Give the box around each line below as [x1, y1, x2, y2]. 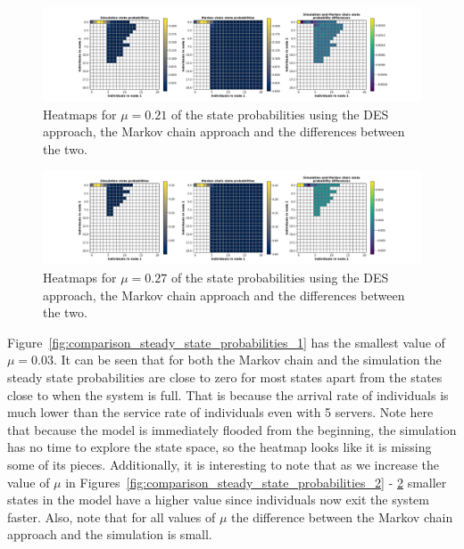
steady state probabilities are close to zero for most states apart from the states [7, 367, 443, 386]
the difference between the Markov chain [231, 507, 453, 526]
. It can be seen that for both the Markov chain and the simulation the [54, 350, 442, 369]
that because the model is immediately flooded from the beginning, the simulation [7, 420, 457, 438]
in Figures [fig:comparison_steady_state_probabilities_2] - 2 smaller [65, 472, 447, 491]
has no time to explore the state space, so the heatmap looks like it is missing [7, 438, 432, 456]
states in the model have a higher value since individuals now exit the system [7, 490, 429, 509]
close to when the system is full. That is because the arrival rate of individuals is [7, 385, 449, 404]
